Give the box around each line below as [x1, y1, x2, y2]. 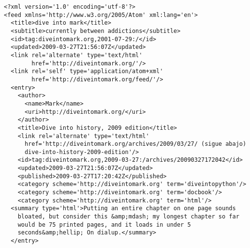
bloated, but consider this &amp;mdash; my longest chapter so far [17, 213, 239, 220]
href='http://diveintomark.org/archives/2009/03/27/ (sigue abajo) [24, 140, 247, 148]
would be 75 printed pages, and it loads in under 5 [17, 221, 191, 228]
